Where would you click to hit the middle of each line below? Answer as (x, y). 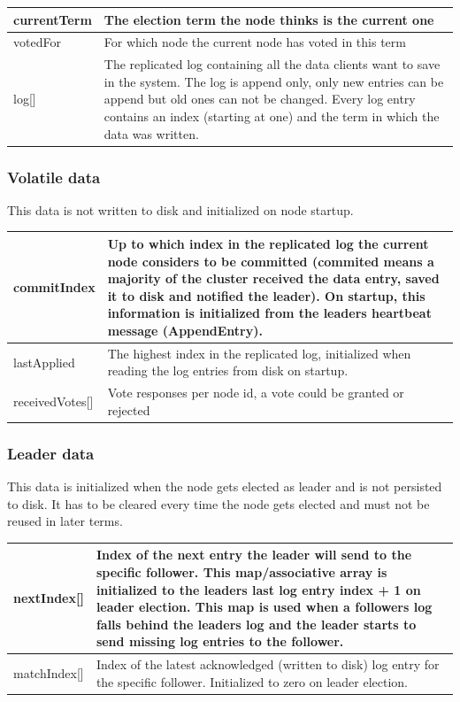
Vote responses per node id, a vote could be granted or (256, 393)
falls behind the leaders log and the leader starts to (256, 624)
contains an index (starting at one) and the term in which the (272, 116)
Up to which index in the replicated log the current (268, 243)
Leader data (51, 453)
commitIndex (54, 286)
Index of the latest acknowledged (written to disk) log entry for (268, 664)
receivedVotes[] (54, 401)
